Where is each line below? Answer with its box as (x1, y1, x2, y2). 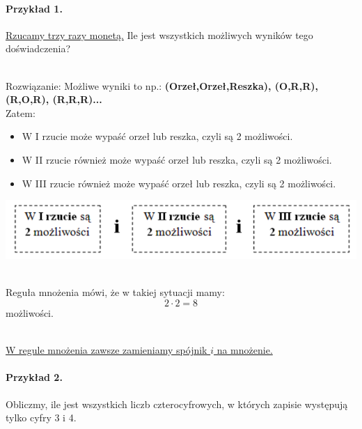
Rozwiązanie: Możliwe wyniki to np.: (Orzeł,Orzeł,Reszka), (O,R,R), (6, 78, 318, 93)
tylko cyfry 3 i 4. (6, 410, 77, 425)
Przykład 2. (6, 370, 63, 384)
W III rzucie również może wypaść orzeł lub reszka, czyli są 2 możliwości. (22, 175, 336, 190)
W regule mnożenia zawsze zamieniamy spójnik (6, 343, 207, 357)
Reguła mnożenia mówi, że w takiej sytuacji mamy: (6, 285, 225, 299)
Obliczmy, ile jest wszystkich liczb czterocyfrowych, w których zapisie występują (6, 396, 348, 411)
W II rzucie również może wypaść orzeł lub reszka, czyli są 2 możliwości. (22, 152, 332, 166)
